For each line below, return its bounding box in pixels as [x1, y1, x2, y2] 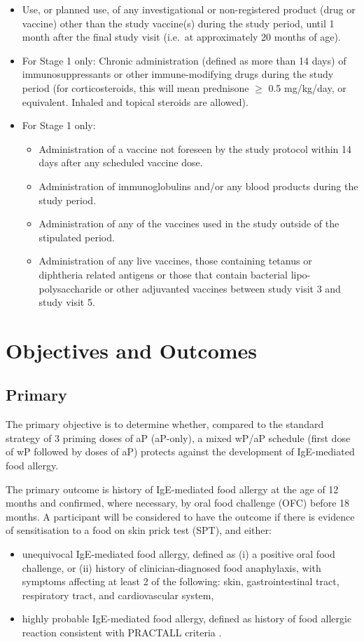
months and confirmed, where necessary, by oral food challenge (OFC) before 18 [6, 495, 350, 510]
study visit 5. [38, 295, 95, 309]
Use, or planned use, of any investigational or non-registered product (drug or [22, 2, 356, 16]
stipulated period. [38, 229, 115, 244]
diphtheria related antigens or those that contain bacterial [38, 267, 288, 281]
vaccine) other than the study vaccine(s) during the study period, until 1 [22, 15, 335, 30]
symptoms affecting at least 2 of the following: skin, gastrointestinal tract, [22, 574, 339, 589]
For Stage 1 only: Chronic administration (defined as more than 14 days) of [22, 53, 346, 67]
